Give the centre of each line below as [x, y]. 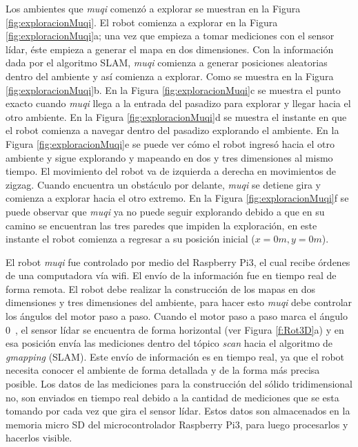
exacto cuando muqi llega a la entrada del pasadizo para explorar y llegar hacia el [178, 103]
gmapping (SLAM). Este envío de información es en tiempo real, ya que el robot [175, 356]
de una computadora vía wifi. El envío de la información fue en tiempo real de [171, 275]
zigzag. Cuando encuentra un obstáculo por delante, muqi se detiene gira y [163, 184]
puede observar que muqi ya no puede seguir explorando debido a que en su [165, 211]
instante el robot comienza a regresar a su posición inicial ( [130, 239]
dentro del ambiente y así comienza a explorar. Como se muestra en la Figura [170, 76]
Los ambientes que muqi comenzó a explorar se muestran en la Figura [153, 8]
